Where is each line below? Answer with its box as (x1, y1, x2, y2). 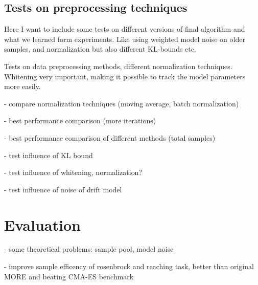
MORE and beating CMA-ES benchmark (4, 271, 134, 281)
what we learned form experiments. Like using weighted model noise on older (4, 33, 245, 44)
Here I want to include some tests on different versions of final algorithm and (4, 24, 245, 34)
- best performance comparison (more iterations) (4, 115, 156, 126)
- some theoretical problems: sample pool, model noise (4, 244, 174, 254)
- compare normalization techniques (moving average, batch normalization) (4, 98, 239, 108)
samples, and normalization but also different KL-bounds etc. (4, 43, 196, 54)
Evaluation (4, 214, 81, 235)
